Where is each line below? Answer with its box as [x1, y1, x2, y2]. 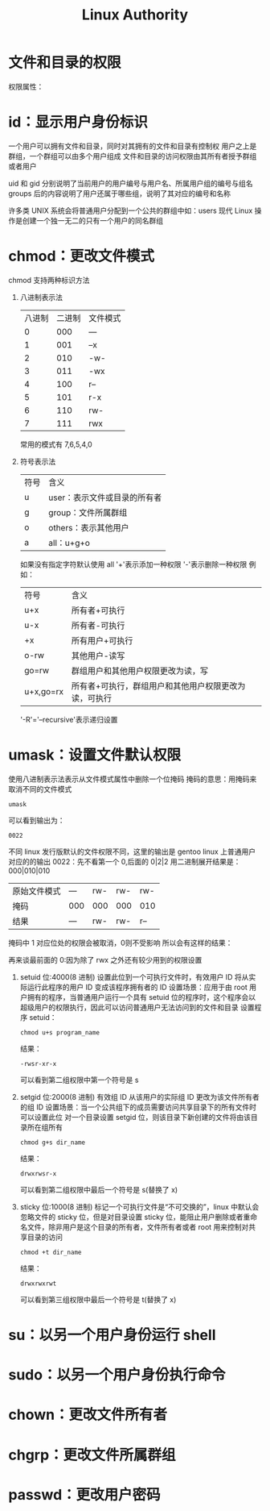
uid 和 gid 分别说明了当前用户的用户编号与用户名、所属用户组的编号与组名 [8, 178, 253, 188]
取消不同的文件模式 [8, 784, 72, 793]
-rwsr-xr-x [19, 1059, 57, 1068]
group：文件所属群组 [47, 506, 128, 518]
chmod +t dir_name [19, 1248, 82, 1256]
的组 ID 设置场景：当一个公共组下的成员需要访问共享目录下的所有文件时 [19, 1102, 257, 1112]
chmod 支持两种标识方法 [8, 275, 90, 285]
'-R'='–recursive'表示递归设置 [19, 714, 118, 724]
